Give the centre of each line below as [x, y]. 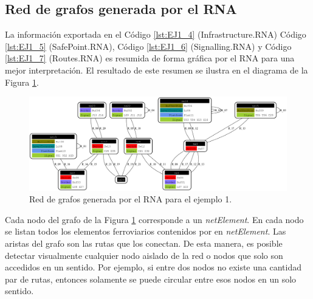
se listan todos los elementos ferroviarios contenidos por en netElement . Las [146, 231]
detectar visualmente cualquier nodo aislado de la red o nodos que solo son [144, 255]
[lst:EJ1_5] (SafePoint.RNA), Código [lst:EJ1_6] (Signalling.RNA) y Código [148, 46]
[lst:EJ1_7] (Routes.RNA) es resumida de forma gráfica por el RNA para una [150, 58]
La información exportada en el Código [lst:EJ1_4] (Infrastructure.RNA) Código [156, 34]
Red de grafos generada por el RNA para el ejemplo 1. [131, 199]
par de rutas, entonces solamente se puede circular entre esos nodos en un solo [151, 279]
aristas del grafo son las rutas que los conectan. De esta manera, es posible [144, 243]
